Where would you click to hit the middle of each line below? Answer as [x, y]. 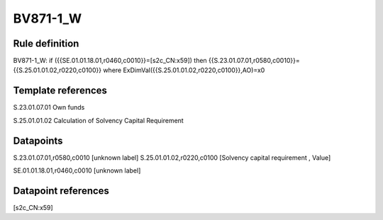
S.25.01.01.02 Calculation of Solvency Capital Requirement [98, 120]
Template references [60, 91]
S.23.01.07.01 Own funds [49, 108]
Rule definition [46, 44]
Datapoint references [61, 191]
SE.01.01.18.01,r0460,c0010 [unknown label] [77, 170]
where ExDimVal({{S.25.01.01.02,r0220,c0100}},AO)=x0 [184, 70]
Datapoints [38, 140]
